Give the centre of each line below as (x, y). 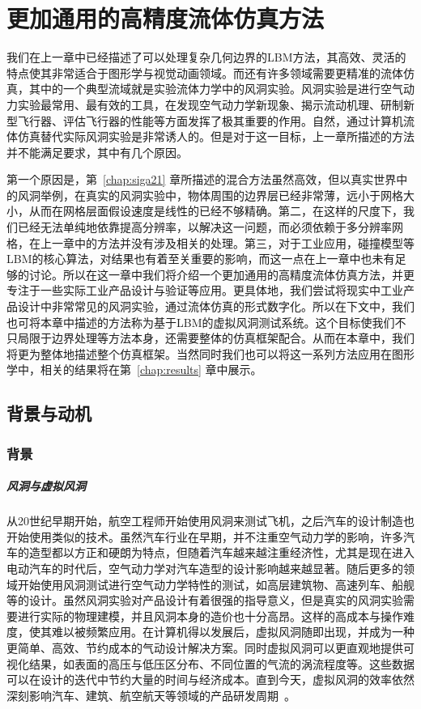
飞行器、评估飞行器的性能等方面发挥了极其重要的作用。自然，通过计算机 (210, 120)
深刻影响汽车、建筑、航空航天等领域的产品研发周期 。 (151, 695)
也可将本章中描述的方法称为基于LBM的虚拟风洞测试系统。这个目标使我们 (201, 322)
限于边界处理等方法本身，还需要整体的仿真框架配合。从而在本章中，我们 (221, 338)
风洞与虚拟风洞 (46, 486)
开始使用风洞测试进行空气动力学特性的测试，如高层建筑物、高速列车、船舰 (216, 584)
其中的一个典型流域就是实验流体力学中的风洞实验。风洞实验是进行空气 (216, 89)
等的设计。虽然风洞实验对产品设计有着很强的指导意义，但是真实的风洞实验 (205, 600)
